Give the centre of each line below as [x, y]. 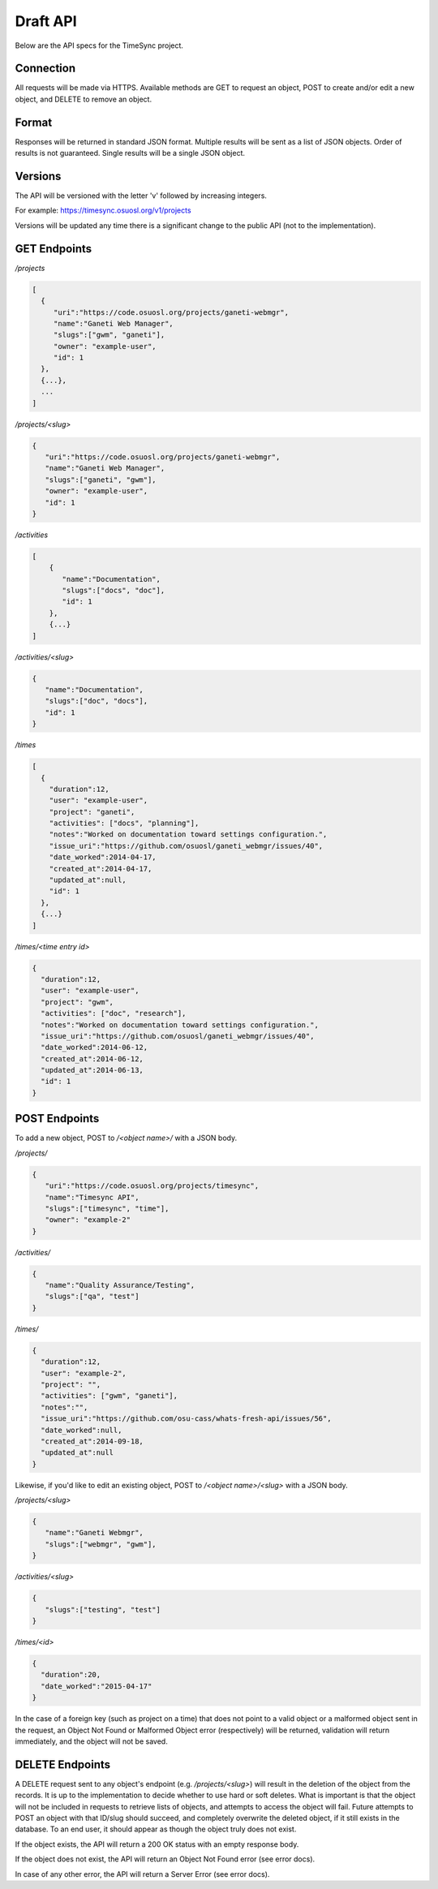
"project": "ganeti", [92, 812]
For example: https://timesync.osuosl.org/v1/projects [103, 210]
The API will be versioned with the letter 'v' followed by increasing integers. [141, 196]
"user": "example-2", [84, 1373]
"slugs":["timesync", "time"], [107, 1208]
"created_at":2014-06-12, [92, 1059]
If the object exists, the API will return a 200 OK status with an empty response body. [157, 1844]
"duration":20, [71, 1675]
